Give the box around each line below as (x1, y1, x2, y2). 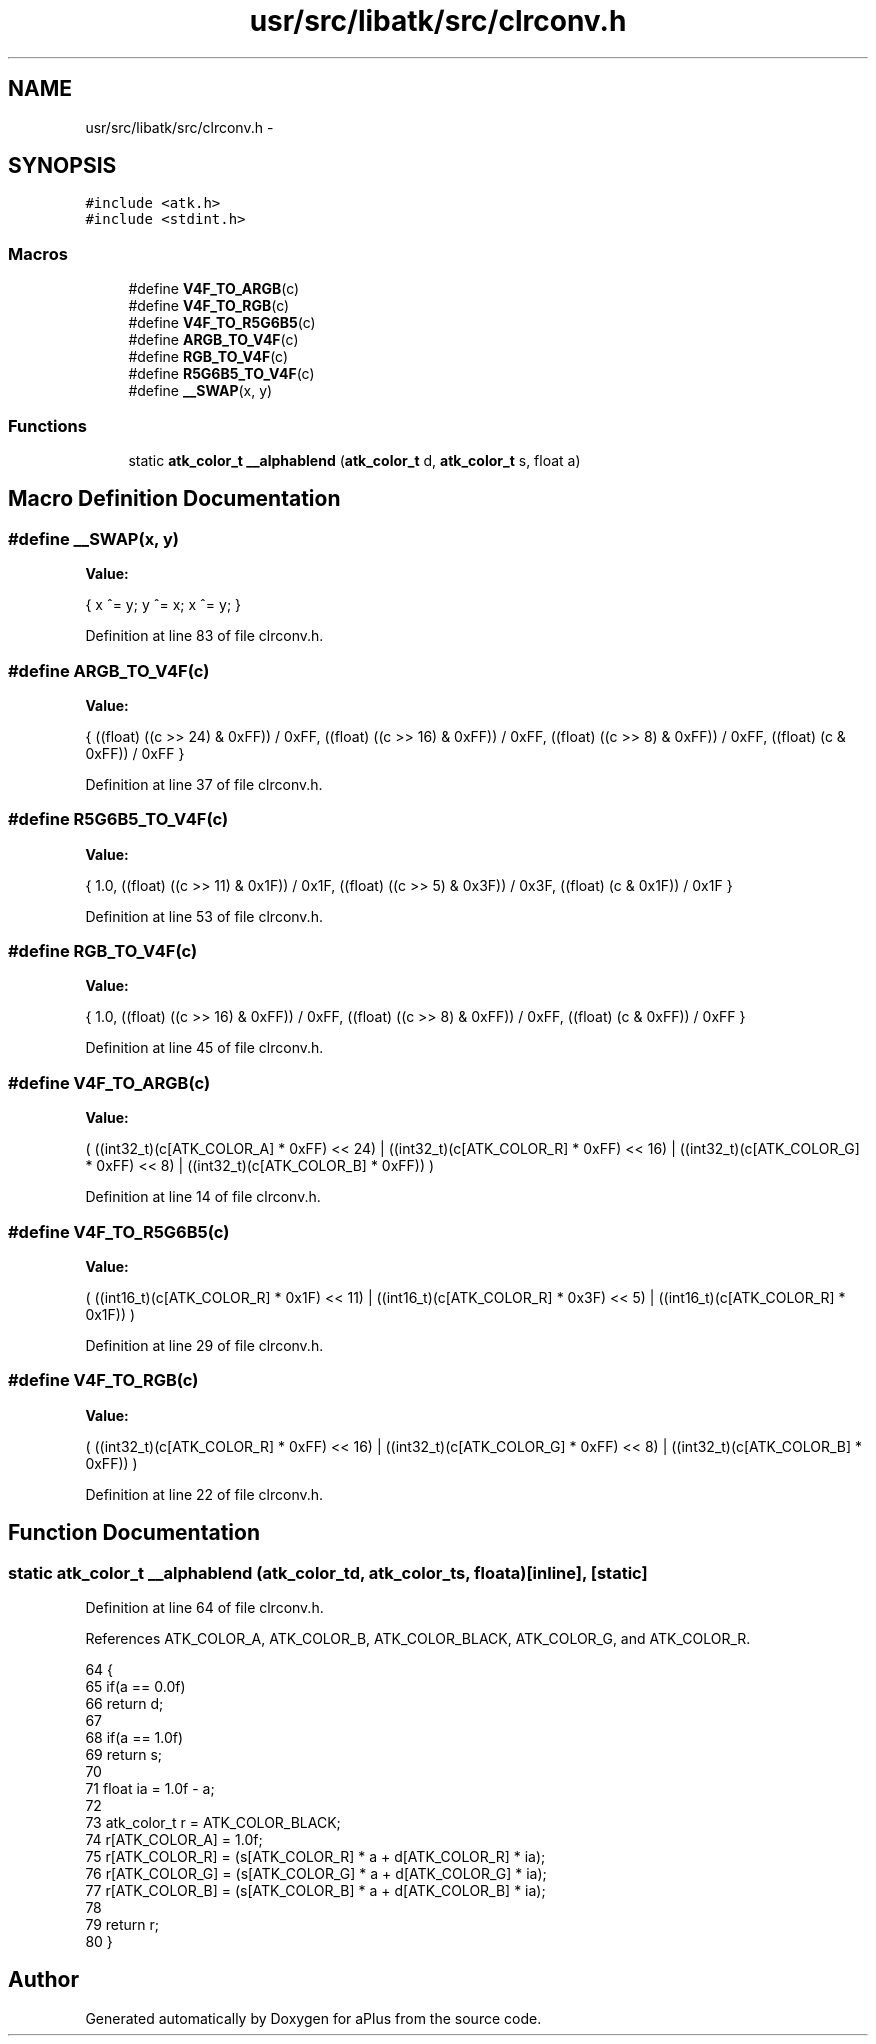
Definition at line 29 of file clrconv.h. (85, 1336, 324, 1354)
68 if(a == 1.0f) (85, 1728, 184, 1746)
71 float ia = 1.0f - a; (85, 1779, 215, 1797)
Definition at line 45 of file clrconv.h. (85, 1039, 324, 1057)
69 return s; (85, 1745, 163, 1763)
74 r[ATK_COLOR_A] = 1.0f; (85, 1830, 263, 1848)
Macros (8, 243, 68, 264)
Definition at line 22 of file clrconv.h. (85, 1485, 324, 1503)
